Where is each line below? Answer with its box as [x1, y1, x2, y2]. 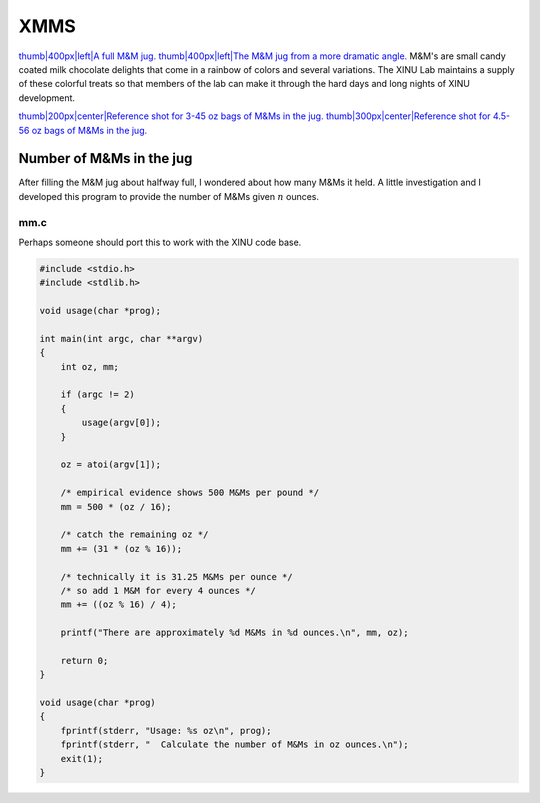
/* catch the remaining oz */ [60, 529, 209, 540]
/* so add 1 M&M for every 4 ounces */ [60, 585, 257, 596]
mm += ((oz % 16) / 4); [60, 599, 177, 610]
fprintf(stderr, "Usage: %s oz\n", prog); [60, 725, 272, 736]
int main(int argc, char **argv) [39, 333, 204, 344]
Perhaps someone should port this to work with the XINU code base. [18, 236, 302, 248]
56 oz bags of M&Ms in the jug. [18, 124, 148, 136]
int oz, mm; [60, 361, 120, 372]
